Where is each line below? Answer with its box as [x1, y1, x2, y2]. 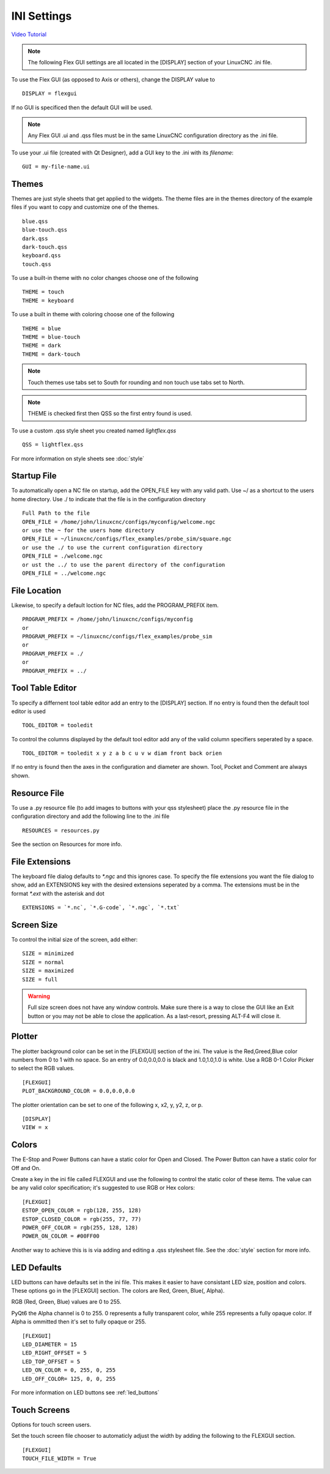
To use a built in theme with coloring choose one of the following [11, 311, 175, 318]
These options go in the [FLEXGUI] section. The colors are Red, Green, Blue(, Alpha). [11, 1287, 225, 1294]
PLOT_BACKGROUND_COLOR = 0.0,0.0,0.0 [22, 1087, 136, 1095]
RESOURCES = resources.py [22, 827, 100, 834]
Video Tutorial [11, 31, 47, 38]
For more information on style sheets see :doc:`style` [11, 455, 145, 462]
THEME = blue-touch [22, 334, 81, 341]
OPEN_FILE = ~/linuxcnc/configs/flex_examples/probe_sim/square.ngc [22, 535, 232, 542]
